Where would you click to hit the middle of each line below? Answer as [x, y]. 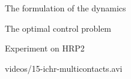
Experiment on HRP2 [45, 48]
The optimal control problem [58, 28]
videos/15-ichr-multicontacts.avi [64, 68]
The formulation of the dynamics [65, 8]
